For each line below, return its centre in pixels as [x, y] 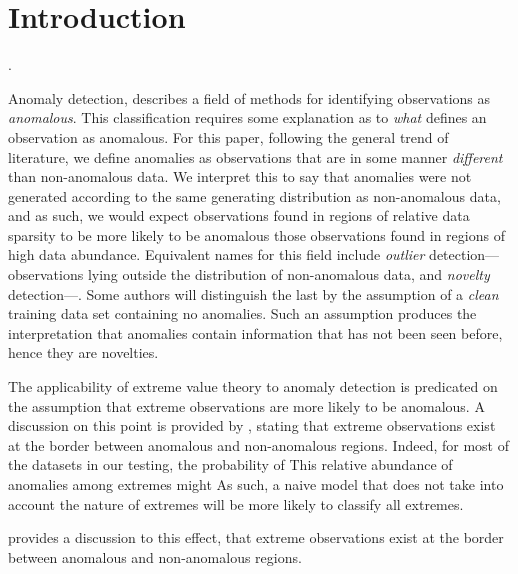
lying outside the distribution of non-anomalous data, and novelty [288, 274]
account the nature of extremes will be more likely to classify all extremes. [236, 503]
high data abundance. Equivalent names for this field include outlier [216, 254]
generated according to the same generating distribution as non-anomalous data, [254, 195]
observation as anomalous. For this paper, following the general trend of [228, 136]
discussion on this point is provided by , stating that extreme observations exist [252, 425]
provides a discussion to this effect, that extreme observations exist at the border [256, 537]
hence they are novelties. [83, 352]
